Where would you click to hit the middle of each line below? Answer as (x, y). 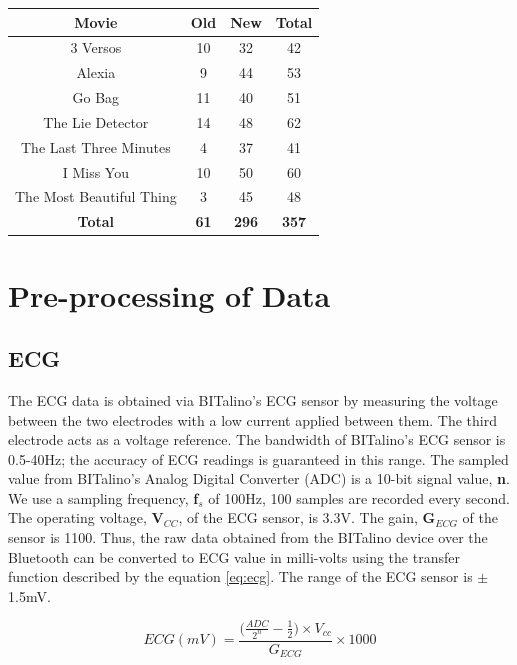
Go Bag (96, 97)
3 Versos (96, 47)
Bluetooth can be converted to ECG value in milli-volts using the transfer (234, 556)
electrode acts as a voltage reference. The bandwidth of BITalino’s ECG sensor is (257, 439)
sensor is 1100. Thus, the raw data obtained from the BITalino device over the (248, 537)
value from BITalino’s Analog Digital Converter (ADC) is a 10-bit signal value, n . (259, 478)
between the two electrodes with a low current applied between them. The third (253, 419)
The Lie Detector (96, 121)
